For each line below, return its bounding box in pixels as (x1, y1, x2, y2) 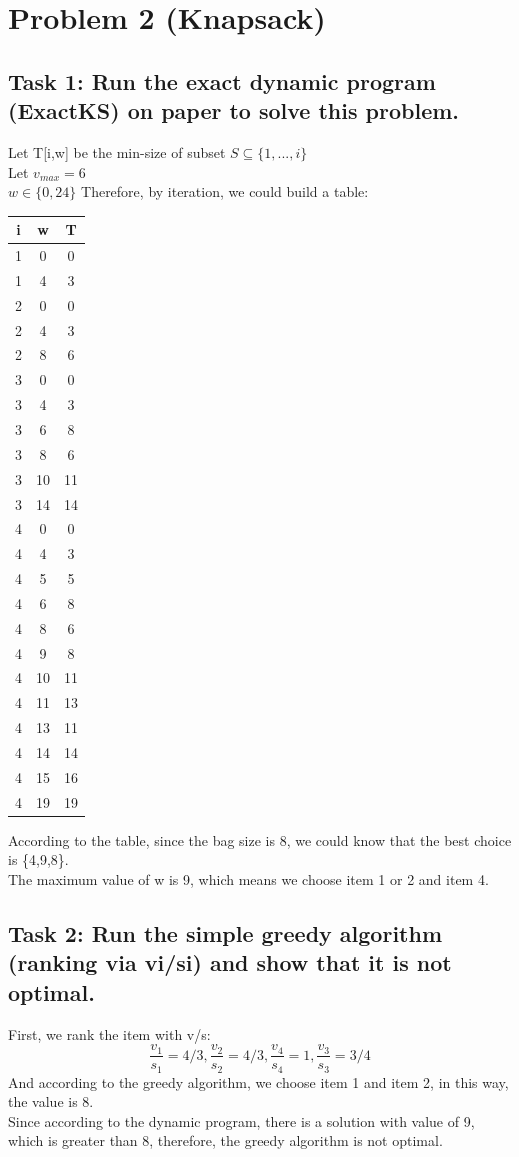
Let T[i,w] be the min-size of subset (8, 141, 226, 162)
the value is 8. (8, 1091, 94, 1112)
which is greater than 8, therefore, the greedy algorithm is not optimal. (8, 1130, 443, 1151)
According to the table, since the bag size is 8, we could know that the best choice (8, 829, 512, 850)
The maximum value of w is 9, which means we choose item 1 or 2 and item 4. (8, 868, 489, 889)
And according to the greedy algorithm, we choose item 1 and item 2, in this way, (8, 1071, 509, 1092)
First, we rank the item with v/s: (8, 1023, 211, 1044)
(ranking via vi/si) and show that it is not (8, 947, 452, 978)
